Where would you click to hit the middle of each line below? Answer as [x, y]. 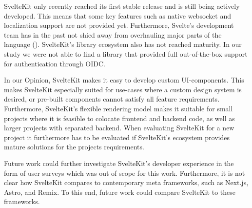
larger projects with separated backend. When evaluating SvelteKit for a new [119, 128]
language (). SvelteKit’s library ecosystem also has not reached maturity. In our [123, 44]
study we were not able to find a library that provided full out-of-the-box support [126, 53]
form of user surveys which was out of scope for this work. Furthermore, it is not [125, 173]
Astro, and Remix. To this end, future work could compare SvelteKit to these [120, 192]
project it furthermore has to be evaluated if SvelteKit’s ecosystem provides [117, 137]
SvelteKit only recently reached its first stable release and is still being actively [122, 6]
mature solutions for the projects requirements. [74, 147]
